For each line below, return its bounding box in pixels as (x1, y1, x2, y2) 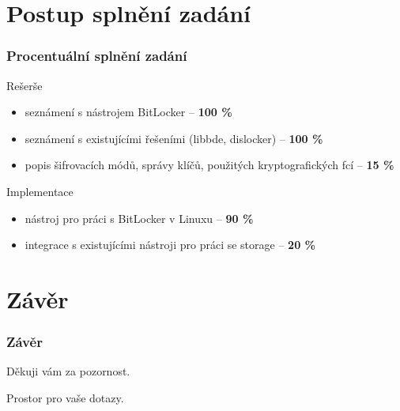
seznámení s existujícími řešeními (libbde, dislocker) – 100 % (25, 130, 323, 146)
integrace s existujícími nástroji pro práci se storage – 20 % (25, 236, 315, 253)
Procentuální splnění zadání (6, 46, 187, 66)
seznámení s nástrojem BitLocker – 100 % (25, 104, 232, 120)
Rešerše (6, 77, 43, 93)
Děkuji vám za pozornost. (6, 363, 130, 379)
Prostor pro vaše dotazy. (6, 389, 124, 405)
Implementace (6, 183, 74, 199)
